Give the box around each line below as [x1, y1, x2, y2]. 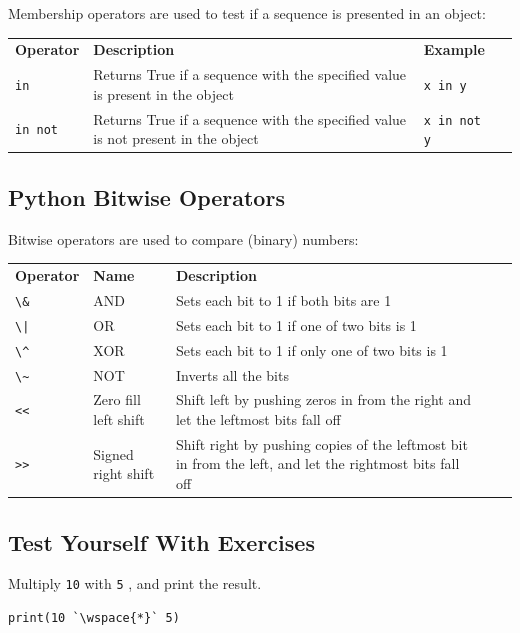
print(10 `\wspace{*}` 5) [8, 611, 180, 626]
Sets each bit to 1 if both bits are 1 [175, 289, 392, 310]
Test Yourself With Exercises [8, 526, 315, 557]
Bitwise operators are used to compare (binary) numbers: [8, 228, 359, 249]
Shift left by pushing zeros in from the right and [175, 389, 472, 410]
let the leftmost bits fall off [175, 409, 341, 430]
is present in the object [93, 83, 234, 104]
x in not [423, 113, 482, 128]
